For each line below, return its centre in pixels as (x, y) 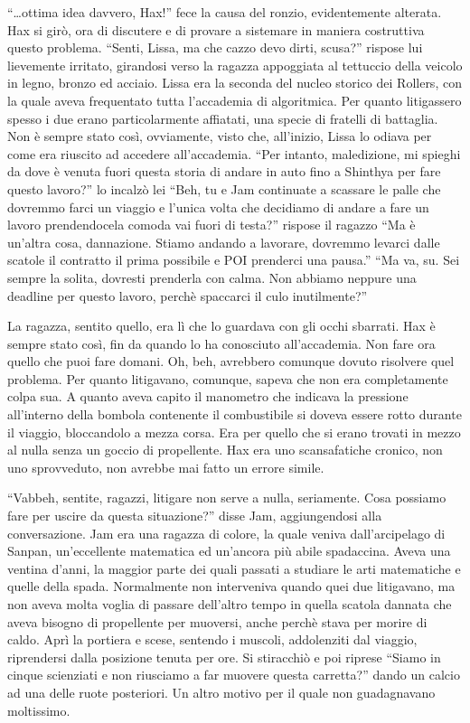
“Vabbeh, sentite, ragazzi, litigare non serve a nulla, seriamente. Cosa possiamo (227, 498)
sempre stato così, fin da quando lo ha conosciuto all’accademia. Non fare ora (221, 343)
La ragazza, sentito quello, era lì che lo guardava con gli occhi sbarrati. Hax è (221, 326)
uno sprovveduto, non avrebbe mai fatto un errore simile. (166, 467)
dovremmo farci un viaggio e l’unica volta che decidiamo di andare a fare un (218, 207)
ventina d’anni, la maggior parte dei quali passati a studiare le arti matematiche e (234, 568)
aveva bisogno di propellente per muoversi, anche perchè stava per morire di (217, 621)
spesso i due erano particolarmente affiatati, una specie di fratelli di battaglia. (223, 118)
